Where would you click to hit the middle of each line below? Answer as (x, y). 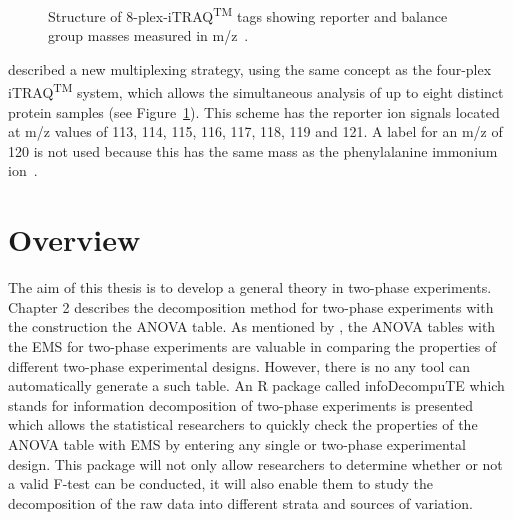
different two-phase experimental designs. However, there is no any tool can (239, 365)
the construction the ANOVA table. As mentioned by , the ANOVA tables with (252, 326)
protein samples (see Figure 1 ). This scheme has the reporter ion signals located (254, 111)
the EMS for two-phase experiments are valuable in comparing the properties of (252, 345)
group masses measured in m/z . (148, 35)
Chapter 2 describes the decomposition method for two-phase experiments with (251, 306)
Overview (74, 239)
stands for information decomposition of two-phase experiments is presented (241, 404)
